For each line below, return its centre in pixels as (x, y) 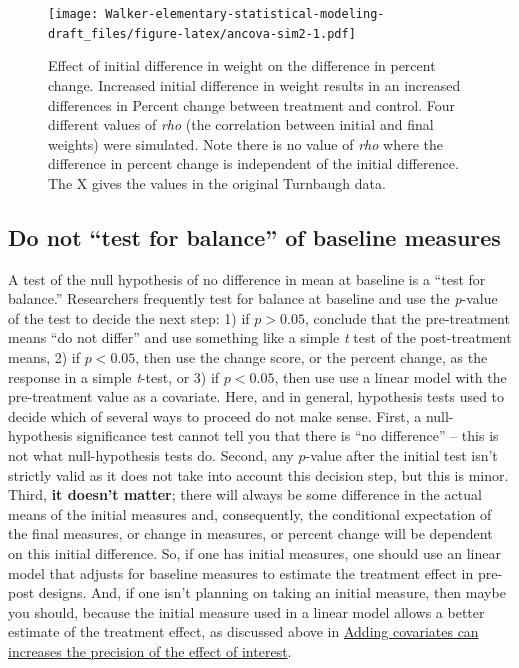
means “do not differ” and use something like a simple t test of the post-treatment (260, 337)
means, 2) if (44, 357)
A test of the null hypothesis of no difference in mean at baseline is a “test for (247, 278)
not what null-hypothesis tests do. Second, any (151, 455)
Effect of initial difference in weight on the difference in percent (242, 65)
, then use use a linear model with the (390, 376)
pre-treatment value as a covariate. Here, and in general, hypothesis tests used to (256, 396)
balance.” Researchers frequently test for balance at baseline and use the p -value (253, 298)
